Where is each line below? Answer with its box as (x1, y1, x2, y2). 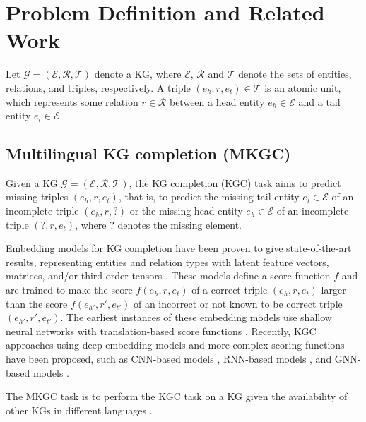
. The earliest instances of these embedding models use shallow (60, 310, 332, 325)
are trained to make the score (6, 282, 133, 297)
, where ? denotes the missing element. (75, 217, 242, 231)
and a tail (298, 94, 341, 109)
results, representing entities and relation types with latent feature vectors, (6, 254, 329, 269)
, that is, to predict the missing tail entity (118, 189, 300, 204)
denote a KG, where (94, 66, 182, 81)
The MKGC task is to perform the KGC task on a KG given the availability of (6, 389, 348, 404)
